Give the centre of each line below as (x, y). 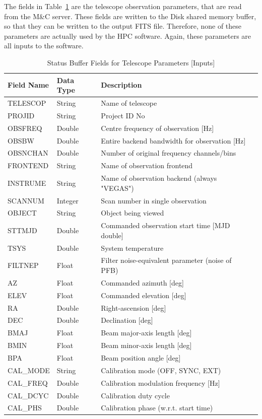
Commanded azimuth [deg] (142, 282)
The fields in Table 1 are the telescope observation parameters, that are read (123, 6)
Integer (68, 200)
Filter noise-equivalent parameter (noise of (166, 260)
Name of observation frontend (147, 165)
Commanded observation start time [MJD (166, 225)
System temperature (132, 248)
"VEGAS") (117, 188)
